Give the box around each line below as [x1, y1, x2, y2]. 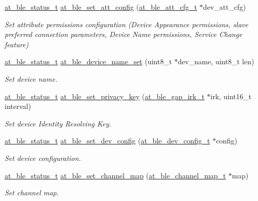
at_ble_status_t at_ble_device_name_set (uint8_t [5, 56, 172, 67]
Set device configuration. [5, 152, 81, 163]
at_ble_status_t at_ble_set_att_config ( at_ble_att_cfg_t [5, 2, 197, 12]
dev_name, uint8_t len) [177, 56, 254, 67]
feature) [5, 39, 29, 49]
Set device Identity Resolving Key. [5, 118, 111, 129]
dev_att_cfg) [203, 2, 246, 12]
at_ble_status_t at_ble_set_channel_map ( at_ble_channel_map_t [5, 170, 226, 180]
